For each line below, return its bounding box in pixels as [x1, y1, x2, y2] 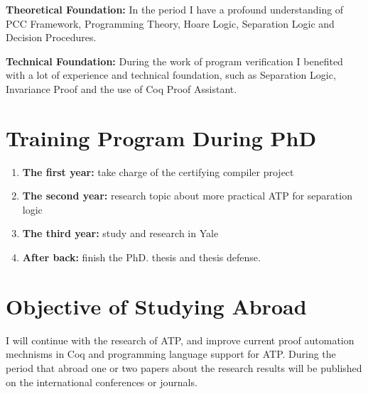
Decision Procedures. [6, 30, 97, 45]
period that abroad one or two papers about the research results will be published [6, 360, 362, 375]
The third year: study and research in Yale [22, 226, 219, 241]
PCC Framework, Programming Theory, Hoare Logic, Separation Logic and [6, 16, 335, 31]
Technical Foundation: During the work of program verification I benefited [6, 53, 343, 68]
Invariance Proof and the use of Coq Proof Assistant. [6, 81, 237, 96]
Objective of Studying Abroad [6, 291, 307, 320]
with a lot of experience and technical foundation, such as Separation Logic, [6, 67, 336, 82]
